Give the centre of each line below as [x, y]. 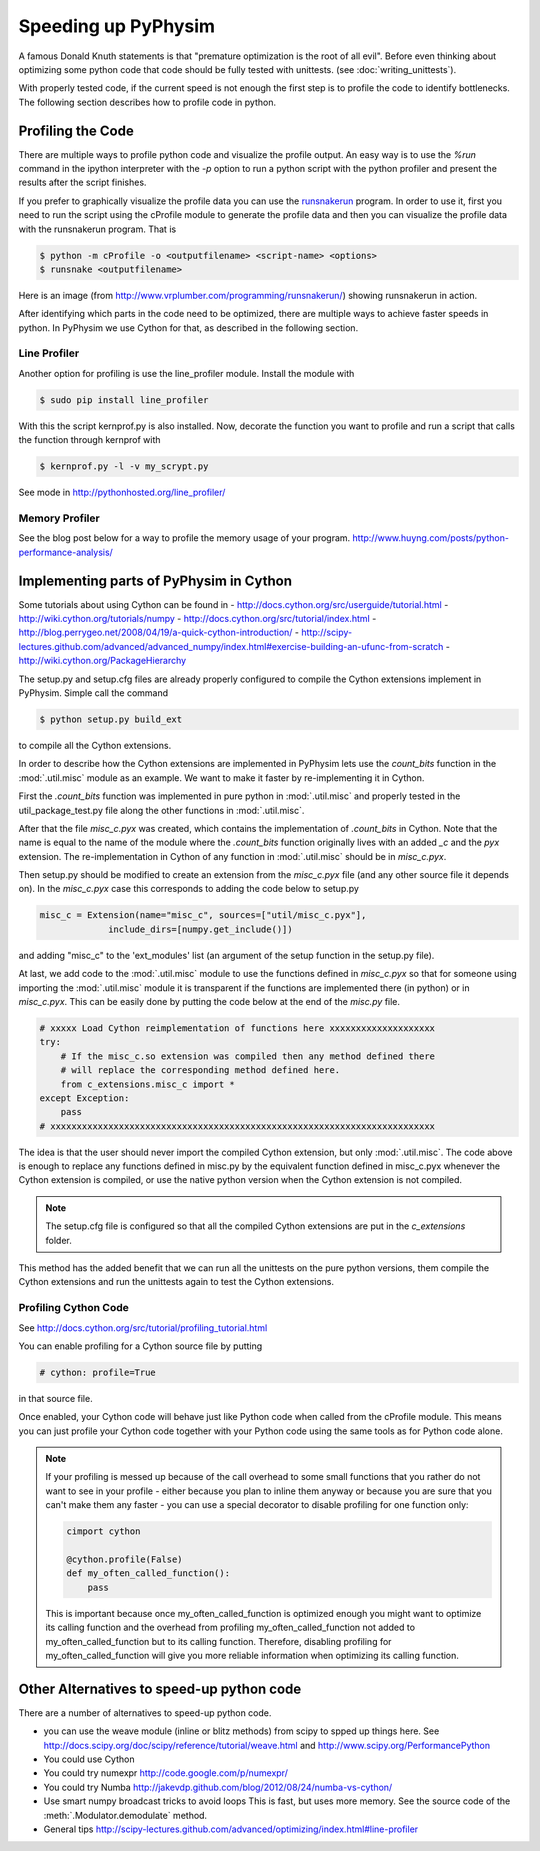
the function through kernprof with [89, 440]
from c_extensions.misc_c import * [147, 1084]
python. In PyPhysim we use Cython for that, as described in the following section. [188, 327]
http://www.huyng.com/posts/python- [431, 538]
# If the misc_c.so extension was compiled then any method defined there [247, 1056]
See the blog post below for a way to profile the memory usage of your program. [184, 538]
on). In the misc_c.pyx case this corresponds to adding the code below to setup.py [189, 889]
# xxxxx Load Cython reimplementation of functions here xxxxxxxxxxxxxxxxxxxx [237, 1028]
